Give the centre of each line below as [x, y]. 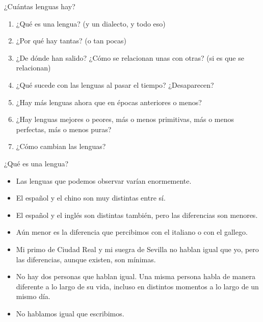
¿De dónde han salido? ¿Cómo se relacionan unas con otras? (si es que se [130, 57]
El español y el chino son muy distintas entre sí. [91, 198]
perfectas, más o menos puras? [64, 129]
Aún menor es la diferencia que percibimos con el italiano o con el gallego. [132, 232]
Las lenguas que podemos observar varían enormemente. [104, 180]
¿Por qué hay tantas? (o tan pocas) [71, 41]
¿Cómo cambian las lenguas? [61, 146]
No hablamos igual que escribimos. [70, 313]
